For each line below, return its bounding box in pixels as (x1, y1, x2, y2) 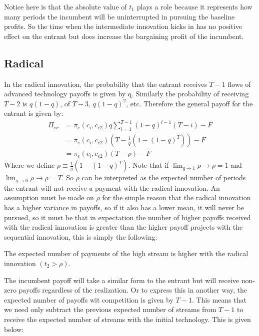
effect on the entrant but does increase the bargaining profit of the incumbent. (4, 30, 244, 41)
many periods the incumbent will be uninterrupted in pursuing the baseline (4, 11, 235, 21)
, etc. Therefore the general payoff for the (126, 98, 253, 108)
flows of (227, 78, 251, 89)
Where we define (4, 160, 55, 170)
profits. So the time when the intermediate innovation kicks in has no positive (4, 21, 242, 31)
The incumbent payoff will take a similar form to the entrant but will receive (4, 275, 239, 285)
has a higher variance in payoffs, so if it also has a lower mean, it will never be (4, 202, 244, 212)
